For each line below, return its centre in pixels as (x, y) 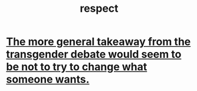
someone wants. (48, 79)
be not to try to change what (77, 67)
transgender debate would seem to (94, 54)
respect (99, 9)
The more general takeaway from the (98, 42)
